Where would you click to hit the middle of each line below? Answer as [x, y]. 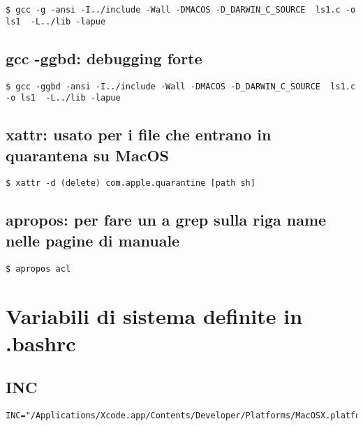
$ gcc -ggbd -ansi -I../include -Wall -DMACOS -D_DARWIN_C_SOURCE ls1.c [181, 86]
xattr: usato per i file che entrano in [139, 134]
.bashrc [41, 343]
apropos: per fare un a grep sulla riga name [166, 220]
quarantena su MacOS [87, 155]
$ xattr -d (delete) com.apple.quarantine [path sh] [131, 183]
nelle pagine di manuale [93, 240]
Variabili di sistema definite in [154, 315]
